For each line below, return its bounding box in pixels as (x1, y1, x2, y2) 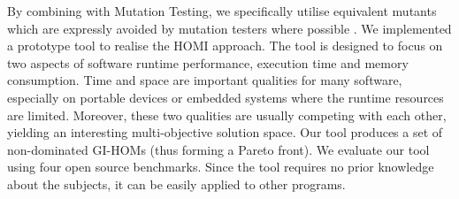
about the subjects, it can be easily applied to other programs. (7, 174, 346, 193)
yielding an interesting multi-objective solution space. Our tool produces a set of (7, 123, 443, 142)
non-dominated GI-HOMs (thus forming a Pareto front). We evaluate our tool (7, 140, 430, 158)
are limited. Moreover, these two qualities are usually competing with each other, (7, 105, 447, 124)
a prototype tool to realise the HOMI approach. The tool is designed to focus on (7, 36, 443, 55)
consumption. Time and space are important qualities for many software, (7, 71, 402, 89)
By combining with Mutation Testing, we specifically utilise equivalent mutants (7, 2, 437, 19)
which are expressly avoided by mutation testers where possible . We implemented (7, 19, 452, 37)
